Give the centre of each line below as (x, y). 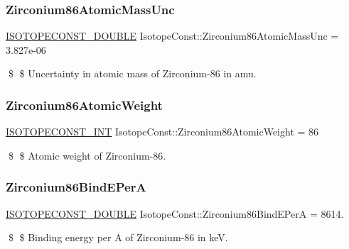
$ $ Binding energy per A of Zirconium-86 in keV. (118, 237)
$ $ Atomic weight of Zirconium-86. (87, 155)
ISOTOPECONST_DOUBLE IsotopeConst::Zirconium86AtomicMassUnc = (172, 36)
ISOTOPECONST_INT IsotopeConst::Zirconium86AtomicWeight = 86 (162, 132)
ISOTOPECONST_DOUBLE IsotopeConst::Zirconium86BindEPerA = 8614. (175, 213)
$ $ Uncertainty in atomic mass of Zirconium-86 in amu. (132, 73)
